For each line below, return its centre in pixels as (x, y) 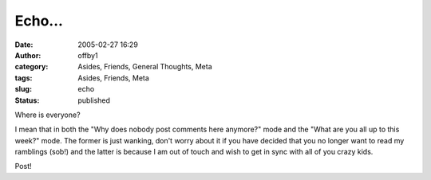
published (94, 100)
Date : (24, 45)
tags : (24, 78)
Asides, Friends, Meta (113, 78)
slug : (23, 89)
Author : (28, 55)
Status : (27, 100)
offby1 (88, 55)
